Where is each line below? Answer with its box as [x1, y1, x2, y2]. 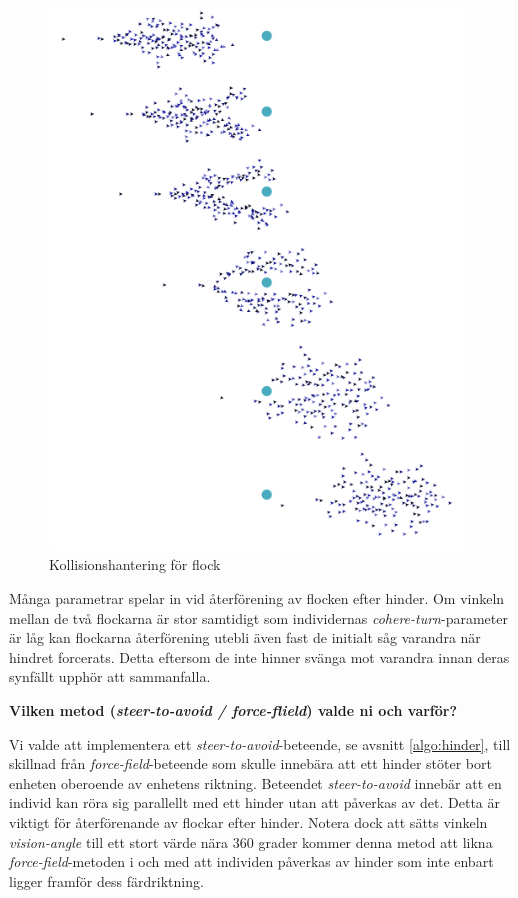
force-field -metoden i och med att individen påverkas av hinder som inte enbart [9, 851, 494, 872]
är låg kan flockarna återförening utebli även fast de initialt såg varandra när [9, 627, 481, 648]
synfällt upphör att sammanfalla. [9, 666, 211, 687]
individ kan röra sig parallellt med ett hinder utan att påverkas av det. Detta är [9, 792, 501, 813]
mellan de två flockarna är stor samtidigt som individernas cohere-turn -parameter [9, 607, 508, 628]
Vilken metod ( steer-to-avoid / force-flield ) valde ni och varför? [9, 699, 458, 720]
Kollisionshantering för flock [49, 554, 221, 575]
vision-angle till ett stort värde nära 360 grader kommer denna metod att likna [9, 831, 493, 852]
